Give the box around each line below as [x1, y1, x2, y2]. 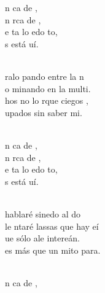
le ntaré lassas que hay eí [5, 219, 99, 232]
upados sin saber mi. [5, 106, 82, 119]
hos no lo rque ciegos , [5, 94, 88, 107]
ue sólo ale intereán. [5, 232, 80, 244]
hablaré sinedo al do [5, 207, 81, 220]
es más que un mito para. [5, 243, 101, 256]
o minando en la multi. [5, 82, 91, 95]
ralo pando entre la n [5, 69, 84, 82]
